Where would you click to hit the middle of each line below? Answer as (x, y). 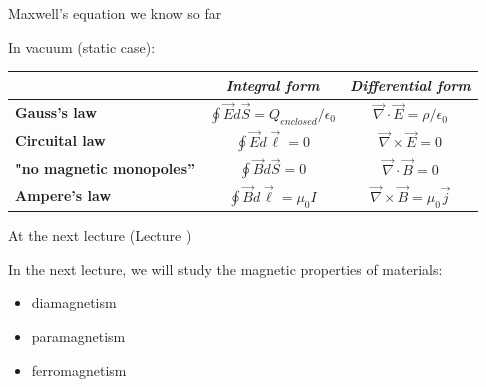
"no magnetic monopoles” (105, 167)
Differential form (410, 84)
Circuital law (60, 140)
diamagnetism (74, 302)
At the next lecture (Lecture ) (100, 235)
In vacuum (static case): (82, 46)
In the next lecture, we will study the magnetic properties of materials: (225, 268)
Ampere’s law (63, 195)
